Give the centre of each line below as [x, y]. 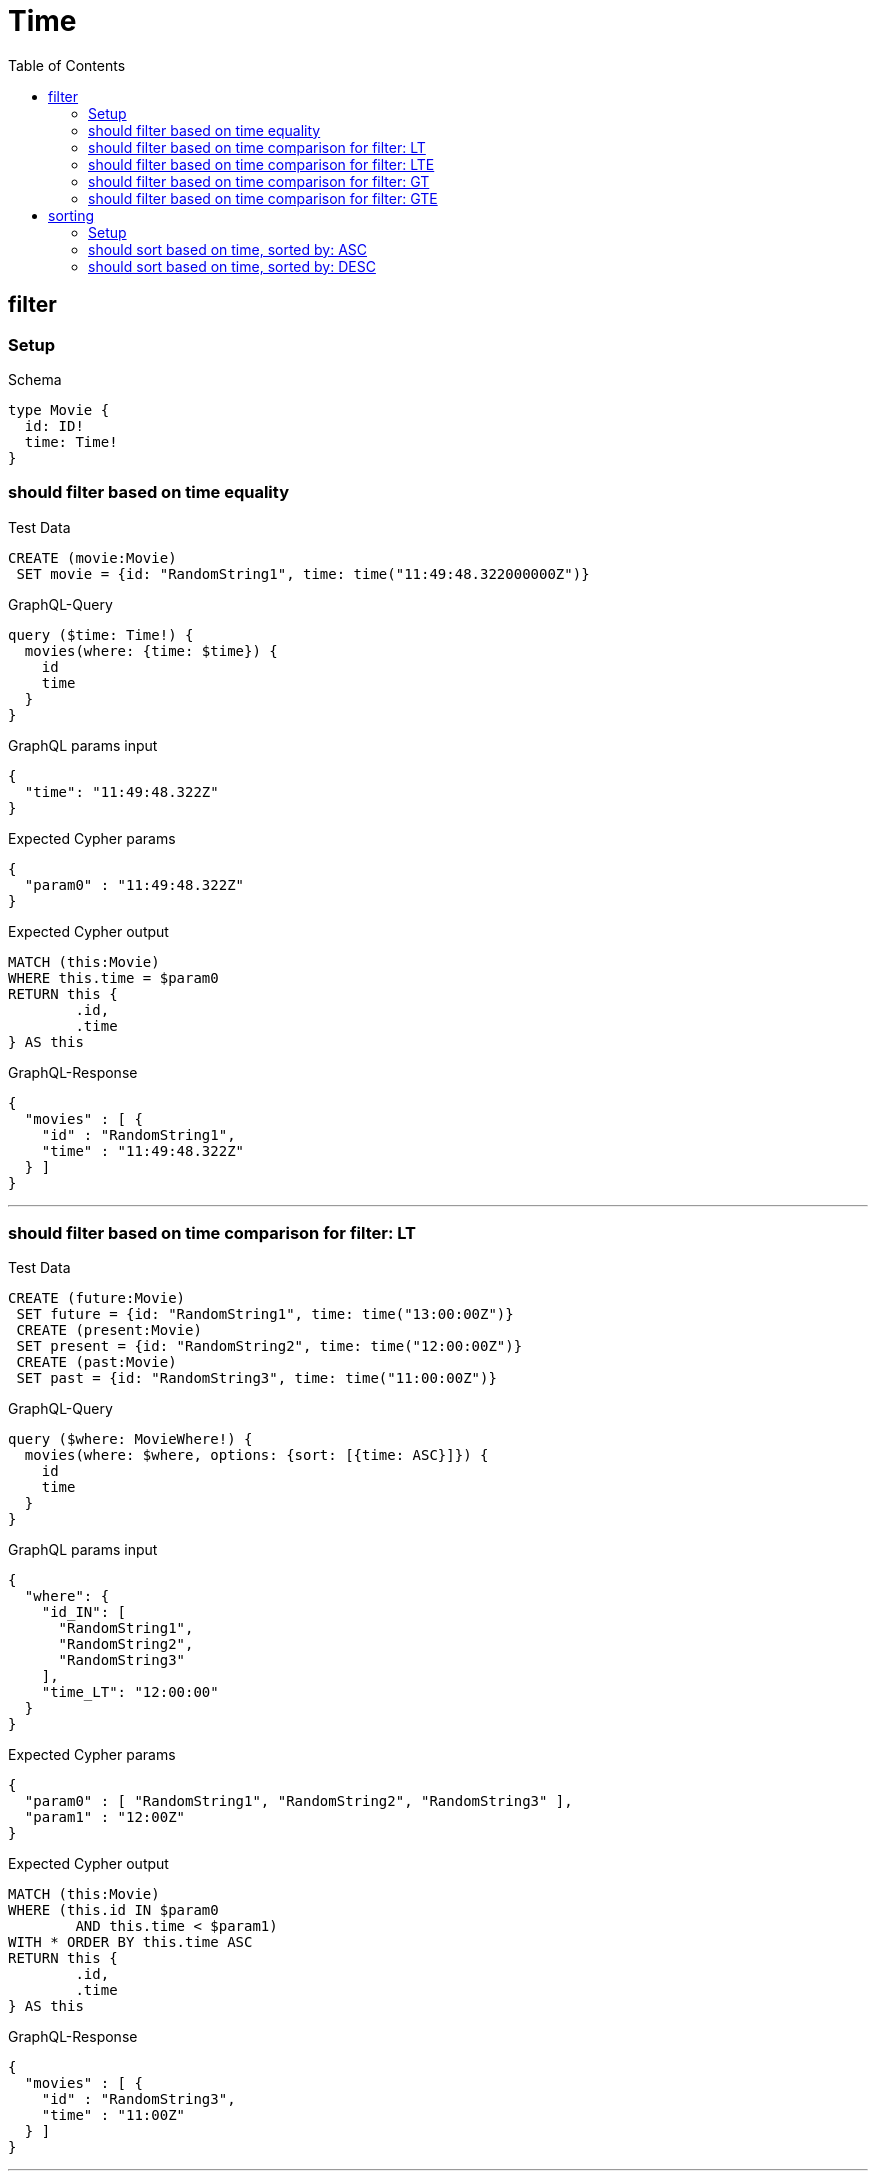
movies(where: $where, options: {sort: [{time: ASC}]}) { [256, 1455]
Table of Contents [67, 65]
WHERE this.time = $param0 [113, 977]
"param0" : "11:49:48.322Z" [134, 884]
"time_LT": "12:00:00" [130, 1692]
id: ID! [54, 425]
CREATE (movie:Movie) [92, 557]
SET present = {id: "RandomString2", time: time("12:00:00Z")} [269, 1346]
